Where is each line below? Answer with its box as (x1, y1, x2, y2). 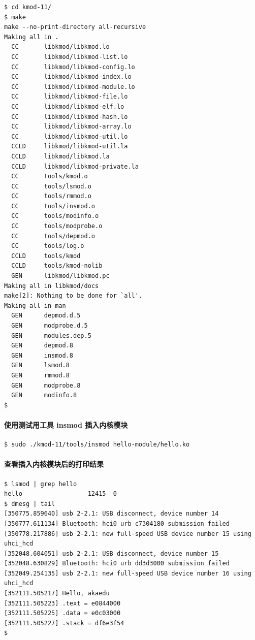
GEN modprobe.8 (11, 381, 81, 389)
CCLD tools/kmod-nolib (11, 262, 103, 270)
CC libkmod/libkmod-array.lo (11, 123, 132, 131)
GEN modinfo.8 (11, 392, 77, 399)
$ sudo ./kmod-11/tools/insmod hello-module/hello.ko (4, 441, 190, 449)
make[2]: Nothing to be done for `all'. (4, 292, 143, 300)
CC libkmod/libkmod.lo (11, 43, 110, 51)
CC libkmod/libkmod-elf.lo (11, 103, 124, 110)
